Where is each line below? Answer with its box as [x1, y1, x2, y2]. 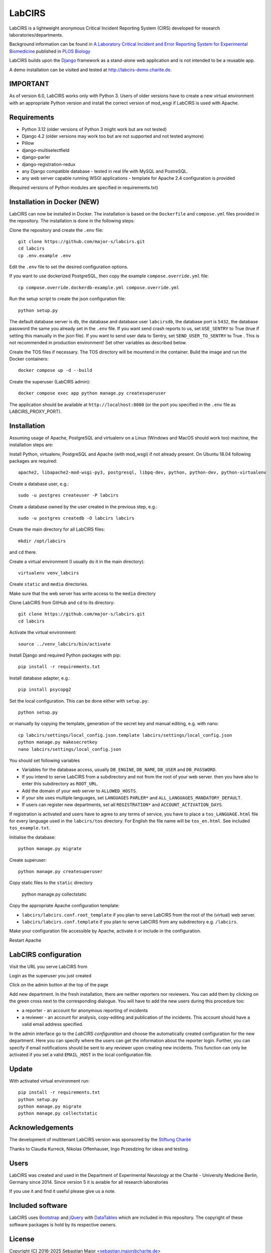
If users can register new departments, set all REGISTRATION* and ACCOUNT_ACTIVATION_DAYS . [22, 802, 223, 808]
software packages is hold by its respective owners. [9, 1221, 117, 1227]
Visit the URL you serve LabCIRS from [9, 963, 88, 969]
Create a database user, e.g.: [9, 481, 69, 487]
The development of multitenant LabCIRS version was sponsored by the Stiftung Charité [9, 1137, 191, 1143]
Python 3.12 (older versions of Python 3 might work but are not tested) [22, 126, 167, 132]
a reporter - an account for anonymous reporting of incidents [22, 1007, 148, 1013]
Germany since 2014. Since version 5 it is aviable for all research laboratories [9, 1179, 169, 1185]
